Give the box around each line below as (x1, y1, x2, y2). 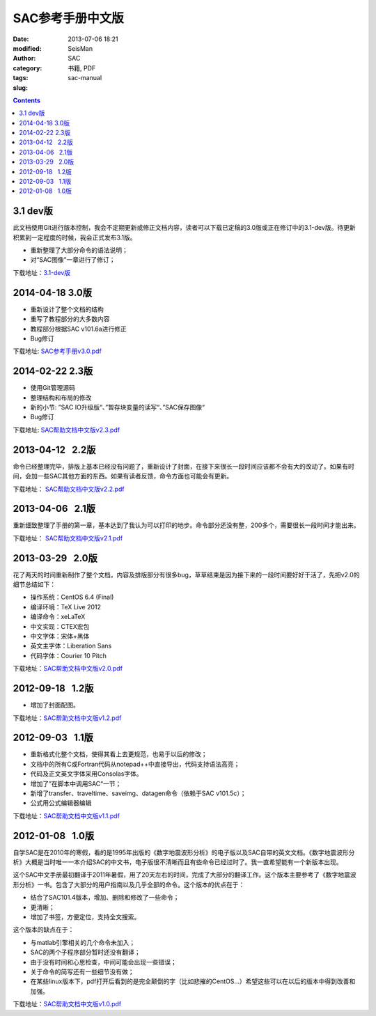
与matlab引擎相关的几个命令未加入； (30, 938, 136, 946)
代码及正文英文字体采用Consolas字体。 (30, 769, 143, 778)
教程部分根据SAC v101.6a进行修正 (30, 325, 127, 333)
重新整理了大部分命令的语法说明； (30, 246, 128, 254)
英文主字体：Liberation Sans (30, 641, 112, 650)
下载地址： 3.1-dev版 (13, 268, 71, 276)
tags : (13, 74, 29, 82)
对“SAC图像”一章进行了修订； (30, 256, 116, 264)
